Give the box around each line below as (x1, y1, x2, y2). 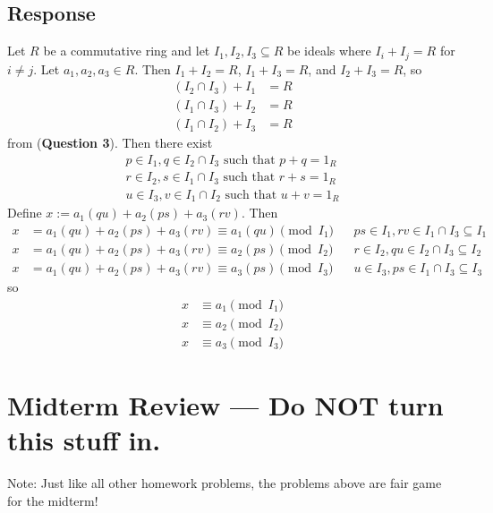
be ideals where (286, 41, 371, 60)
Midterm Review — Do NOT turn (7, 386, 444, 423)
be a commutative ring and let (43, 41, 210, 60)
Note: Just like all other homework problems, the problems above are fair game (7, 474, 442, 492)
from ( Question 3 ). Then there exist (7, 133, 213, 152)
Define (7, 203, 42, 222)
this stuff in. (7, 422, 161, 458)
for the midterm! (7, 491, 98, 509)
